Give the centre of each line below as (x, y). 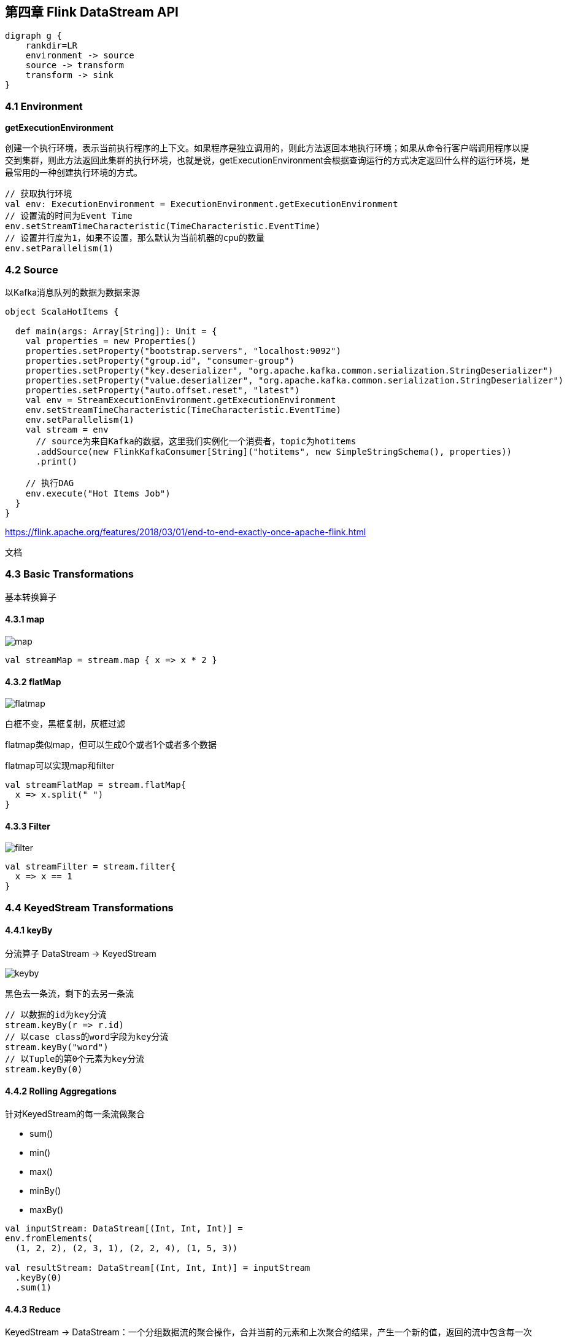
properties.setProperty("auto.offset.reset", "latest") (163, 390)
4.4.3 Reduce (33, 1309)
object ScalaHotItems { (62, 311)
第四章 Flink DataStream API (92, 12)
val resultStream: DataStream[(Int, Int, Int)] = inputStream (158, 1268)
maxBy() (47, 1210)
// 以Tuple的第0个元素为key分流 (75, 1058)
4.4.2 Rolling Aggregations (61, 1091)
